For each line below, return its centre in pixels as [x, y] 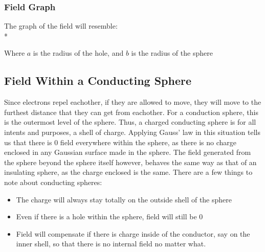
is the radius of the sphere [172, 53]
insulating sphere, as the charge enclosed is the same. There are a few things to [128, 172]
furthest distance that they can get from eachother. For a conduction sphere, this [131, 112]
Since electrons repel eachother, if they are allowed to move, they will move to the [133, 102]
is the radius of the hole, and [78, 53]
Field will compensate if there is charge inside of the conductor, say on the [133, 233]
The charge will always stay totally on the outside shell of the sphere [124, 199]
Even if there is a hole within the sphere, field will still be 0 [109, 216]
